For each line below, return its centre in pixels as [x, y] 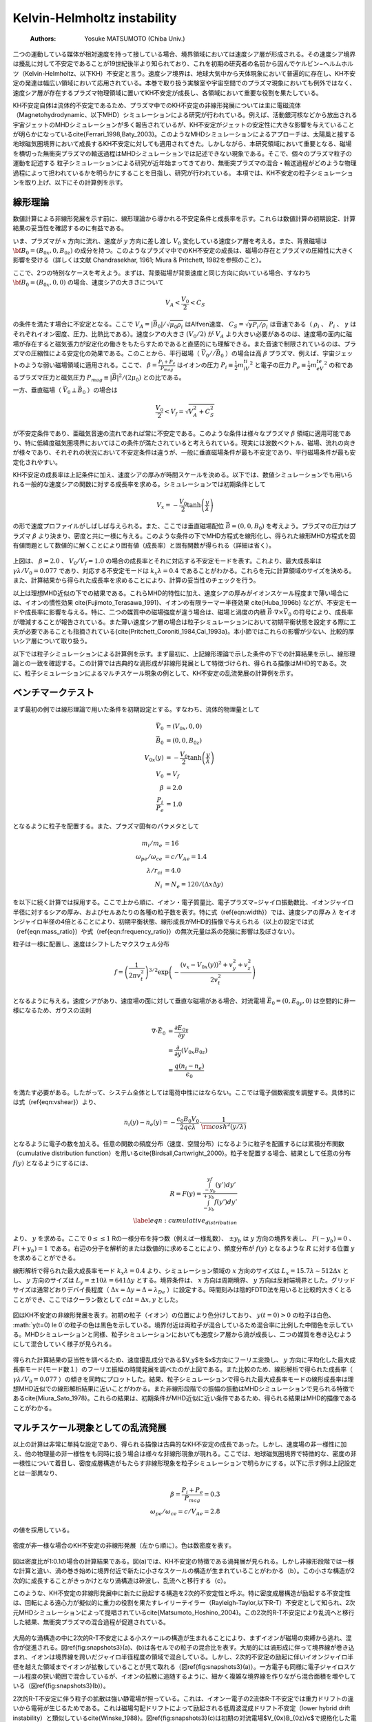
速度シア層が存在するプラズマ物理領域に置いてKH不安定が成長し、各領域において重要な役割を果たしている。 [168, 92]
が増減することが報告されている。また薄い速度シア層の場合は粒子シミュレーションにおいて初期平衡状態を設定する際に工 [184, 622]
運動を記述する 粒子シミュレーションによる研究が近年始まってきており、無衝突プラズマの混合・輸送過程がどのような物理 [185, 163]
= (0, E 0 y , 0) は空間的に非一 [316, 1002]
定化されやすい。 [37, 462]
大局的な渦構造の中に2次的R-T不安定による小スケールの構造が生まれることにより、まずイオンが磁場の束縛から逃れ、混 [182, 1638]
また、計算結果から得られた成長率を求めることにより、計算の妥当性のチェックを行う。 [136, 580]
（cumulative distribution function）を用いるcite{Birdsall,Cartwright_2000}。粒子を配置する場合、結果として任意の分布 [182, 1153]
